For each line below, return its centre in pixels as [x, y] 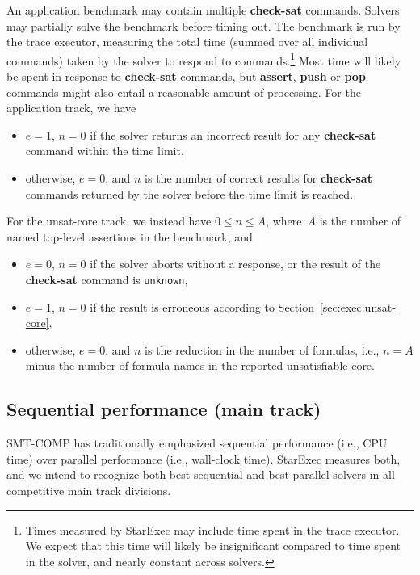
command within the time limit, [105, 151]
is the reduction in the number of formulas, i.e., [262, 349]
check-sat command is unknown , [107, 279]
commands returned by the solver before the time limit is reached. [189, 193]
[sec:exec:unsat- [357, 306]
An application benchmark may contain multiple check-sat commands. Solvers [203, 10]
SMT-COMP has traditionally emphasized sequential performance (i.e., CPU [197, 443]
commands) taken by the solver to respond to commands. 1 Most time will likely [204, 59]
